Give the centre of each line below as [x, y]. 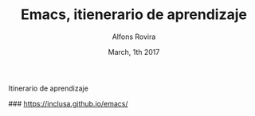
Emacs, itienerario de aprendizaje [133, 15]
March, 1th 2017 [134, 52]
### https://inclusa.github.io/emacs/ [68, 103]
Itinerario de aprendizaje [49, 88]
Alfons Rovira [134, 37]
